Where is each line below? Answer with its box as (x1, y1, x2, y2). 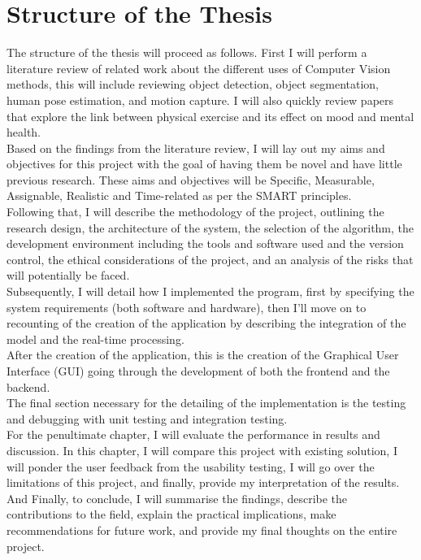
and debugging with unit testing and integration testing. (7, 410, 288, 427)
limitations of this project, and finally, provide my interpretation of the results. (7, 474, 400, 491)
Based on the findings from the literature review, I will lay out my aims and (7, 139, 385, 156)
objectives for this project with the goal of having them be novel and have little (7, 155, 402, 172)
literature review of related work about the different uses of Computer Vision (7, 59, 391, 76)
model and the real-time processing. (7, 330, 184, 347)
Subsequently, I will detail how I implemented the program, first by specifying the (7, 283, 414, 300)
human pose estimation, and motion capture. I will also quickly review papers (7, 91, 394, 108)
